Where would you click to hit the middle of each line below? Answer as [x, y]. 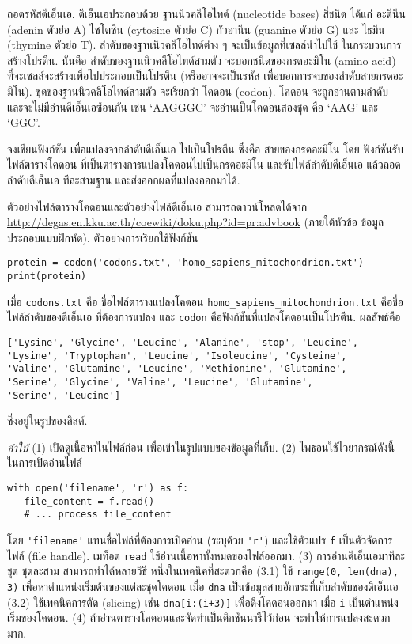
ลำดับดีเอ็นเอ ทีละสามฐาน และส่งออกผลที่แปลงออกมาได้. [124, 179]
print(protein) [47, 276]
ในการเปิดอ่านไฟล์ [45, 462]
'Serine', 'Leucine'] [64, 395]
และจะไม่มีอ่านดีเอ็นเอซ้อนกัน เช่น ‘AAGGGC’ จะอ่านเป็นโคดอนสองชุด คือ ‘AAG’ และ [193, 106]
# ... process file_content [98, 515]
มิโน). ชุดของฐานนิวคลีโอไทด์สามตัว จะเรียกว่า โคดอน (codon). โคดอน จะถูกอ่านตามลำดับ [198, 91]
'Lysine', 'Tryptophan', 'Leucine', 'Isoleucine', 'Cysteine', [177, 356]
